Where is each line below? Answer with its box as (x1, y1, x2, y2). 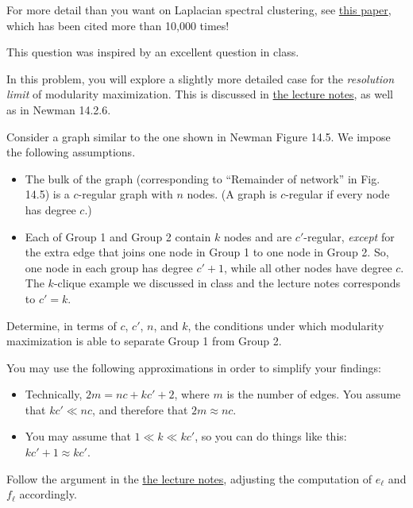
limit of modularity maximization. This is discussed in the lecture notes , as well (6, 86, 393, 102)
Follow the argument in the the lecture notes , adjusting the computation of (6, 470, 372, 487)
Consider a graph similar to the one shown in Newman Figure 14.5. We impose (6, 128, 391, 144)
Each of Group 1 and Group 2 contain (25, 228, 211, 244)
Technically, (25, 386, 83, 402)
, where (174, 386, 210, 402)
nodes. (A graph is (187, 186, 277, 202)
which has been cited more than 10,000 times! (6, 17, 230, 33)
